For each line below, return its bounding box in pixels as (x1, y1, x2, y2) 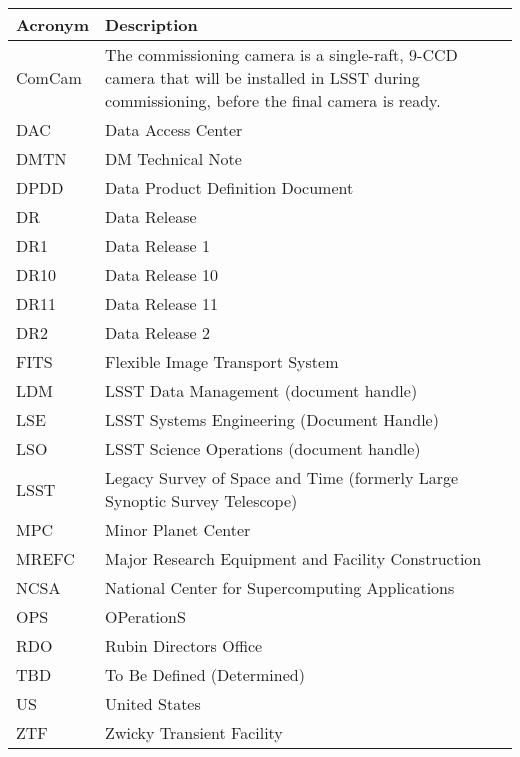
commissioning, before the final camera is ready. (105, 89, 441, 112)
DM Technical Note (105, 147, 242, 170)
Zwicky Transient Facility (105, 721, 283, 744)
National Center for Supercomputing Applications (105, 576, 455, 599)
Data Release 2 (105, 321, 211, 344)
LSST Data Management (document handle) (105, 379, 418, 402)
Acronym (16, 13, 90, 36)
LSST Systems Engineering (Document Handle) (105, 408, 439, 431)
